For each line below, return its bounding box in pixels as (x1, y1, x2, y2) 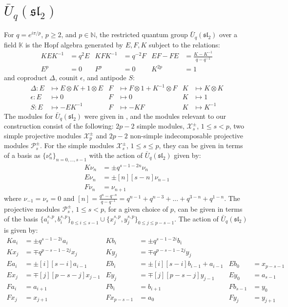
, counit (55, 72, 78, 83)
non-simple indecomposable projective (130, 130, 244, 140)
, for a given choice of (104, 203, 168, 214)
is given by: (4, 225, 38, 235)
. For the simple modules (40, 140, 114, 151)
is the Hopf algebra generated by (25, 39, 123, 49)
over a (219, 29, 237, 40)
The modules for (4, 110, 53, 121)
